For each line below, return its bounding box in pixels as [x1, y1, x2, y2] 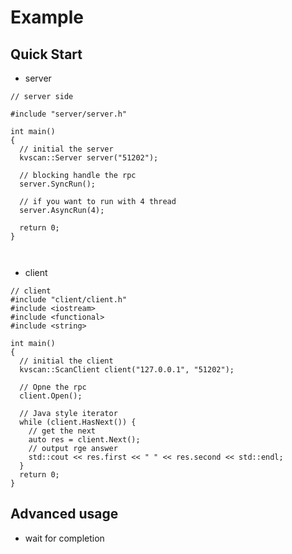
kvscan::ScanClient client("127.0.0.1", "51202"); [19, 365, 235, 375]
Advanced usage [10, 506, 119, 523]
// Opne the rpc [19, 382, 87, 392]
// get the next [28, 426, 97, 436]
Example [10, 6, 84, 29]
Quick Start [10, 46, 83, 63]
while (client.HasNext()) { [19, 417, 137, 427]
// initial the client [19, 356, 114, 366]
